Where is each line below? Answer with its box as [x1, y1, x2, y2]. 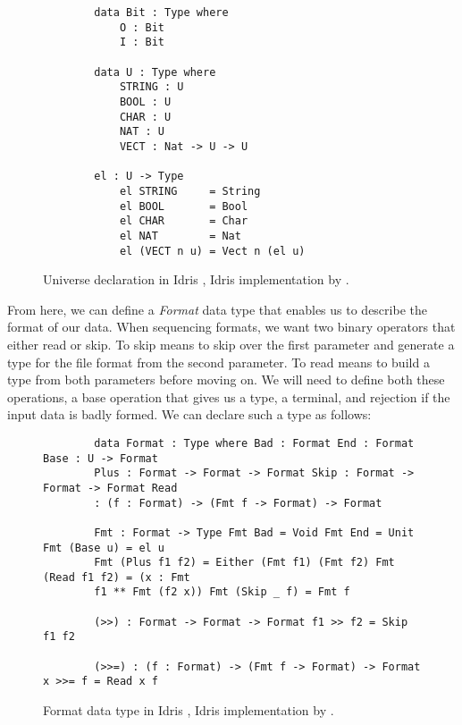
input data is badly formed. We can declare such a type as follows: [7, 405, 372, 424]
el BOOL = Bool [119, 199, 248, 213]
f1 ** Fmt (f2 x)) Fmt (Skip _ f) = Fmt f [94, 586, 350, 599]
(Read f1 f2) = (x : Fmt [43, 570, 190, 584]
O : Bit [119, 21, 165, 34]
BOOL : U [119, 95, 172, 108]
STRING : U [119, 80, 184, 94]
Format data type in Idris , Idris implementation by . [43, 701, 334, 720]
